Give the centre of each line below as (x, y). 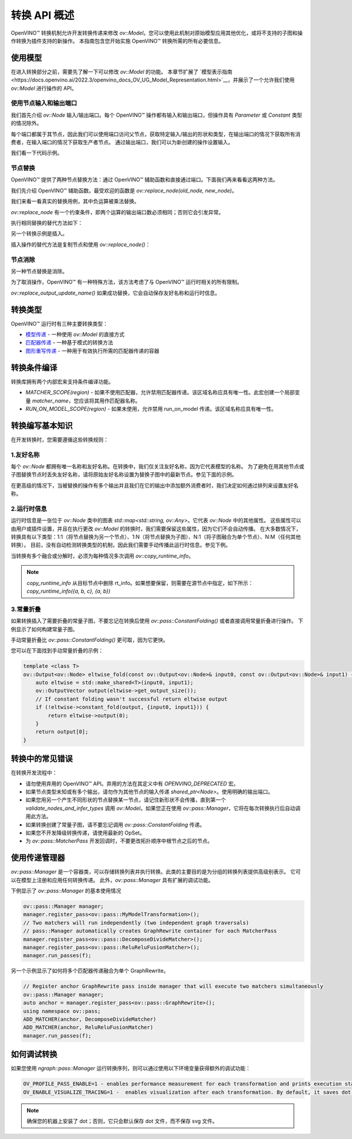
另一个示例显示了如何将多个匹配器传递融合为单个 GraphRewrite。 (90, 971)
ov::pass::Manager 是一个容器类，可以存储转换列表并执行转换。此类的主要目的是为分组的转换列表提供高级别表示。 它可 (156, 872)
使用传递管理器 (38, 858)
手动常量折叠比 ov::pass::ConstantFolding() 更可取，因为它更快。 (89, 640)
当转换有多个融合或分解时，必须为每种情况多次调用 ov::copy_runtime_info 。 (102, 556)
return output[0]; (62, 732)
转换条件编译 (34, 368)
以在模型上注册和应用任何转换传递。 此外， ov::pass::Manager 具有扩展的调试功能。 (112, 880)
